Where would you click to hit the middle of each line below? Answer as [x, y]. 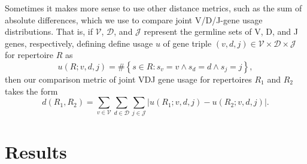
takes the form [31, 91]
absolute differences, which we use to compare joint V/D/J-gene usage [134, 19]
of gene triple [187, 43]
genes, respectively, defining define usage [79, 43]
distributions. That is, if [49, 31]
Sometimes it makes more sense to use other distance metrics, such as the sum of [153, 8]
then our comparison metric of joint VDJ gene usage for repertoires [128, 79]
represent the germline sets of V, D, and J [221, 31]
